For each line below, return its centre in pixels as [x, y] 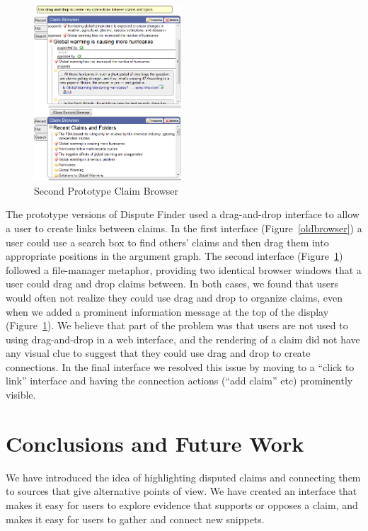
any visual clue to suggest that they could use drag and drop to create [158, 353]
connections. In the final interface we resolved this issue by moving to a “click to [180, 366]
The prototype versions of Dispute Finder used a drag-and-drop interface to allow [183, 214]
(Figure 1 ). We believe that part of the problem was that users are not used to [177, 325]
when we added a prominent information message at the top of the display [167, 311]
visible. [21, 395]
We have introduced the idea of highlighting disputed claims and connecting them [183, 477]
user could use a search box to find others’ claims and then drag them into [167, 242]
